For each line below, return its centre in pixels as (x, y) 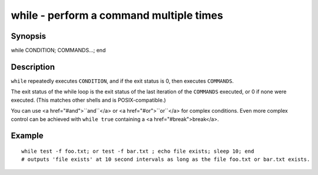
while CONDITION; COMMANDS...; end (58, 51)
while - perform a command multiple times (117, 15)
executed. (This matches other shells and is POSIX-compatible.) (88, 100)
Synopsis (29, 36)
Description (33, 67)
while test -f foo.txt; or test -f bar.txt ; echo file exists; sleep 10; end (138, 151)
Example (27, 136)
